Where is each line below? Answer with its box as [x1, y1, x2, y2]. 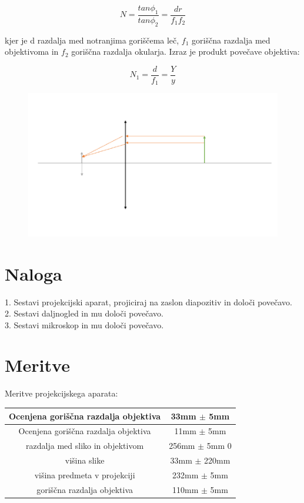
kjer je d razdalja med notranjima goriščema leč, [5, 34, 179, 46]
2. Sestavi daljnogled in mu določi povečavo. [5, 307, 163, 319]
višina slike [65, 454, 105, 467]
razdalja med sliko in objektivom [26, 439, 144, 452]
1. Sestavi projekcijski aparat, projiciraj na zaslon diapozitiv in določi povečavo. [5, 295, 292, 308]
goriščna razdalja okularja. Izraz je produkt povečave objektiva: [71, 45, 300, 58]
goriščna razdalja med [192, 34, 270, 46]
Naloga [5, 261, 62, 285]
